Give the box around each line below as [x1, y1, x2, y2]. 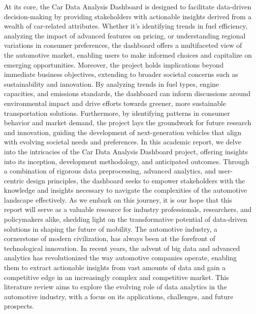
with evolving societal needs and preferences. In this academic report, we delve [4, 137, 241, 147]
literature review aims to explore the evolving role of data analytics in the [4, 281, 227, 292]
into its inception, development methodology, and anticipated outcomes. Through [4, 156, 250, 166]
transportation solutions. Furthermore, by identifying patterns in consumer [4, 107, 230, 118]
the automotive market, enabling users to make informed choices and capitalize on [4, 49, 252, 60]
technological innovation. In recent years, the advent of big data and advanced [4, 243, 240, 253]
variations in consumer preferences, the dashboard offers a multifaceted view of [4, 40, 242, 50]
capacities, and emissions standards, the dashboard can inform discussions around [4, 88, 251, 99]
